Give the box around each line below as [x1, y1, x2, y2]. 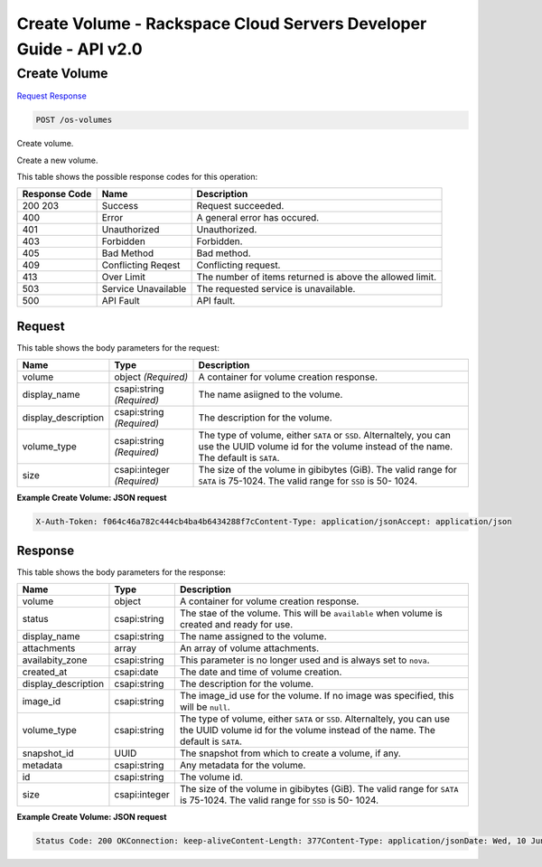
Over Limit [101, 271, 146, 284]
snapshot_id [22, 747, 74, 759]
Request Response [16, 90, 88, 101]
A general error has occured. [196, 212, 320, 224]
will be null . [179, 701, 230, 713]
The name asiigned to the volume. [198, 389, 343, 401]
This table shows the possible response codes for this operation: [16, 171, 258, 182]
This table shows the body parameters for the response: [16, 566, 226, 578]
